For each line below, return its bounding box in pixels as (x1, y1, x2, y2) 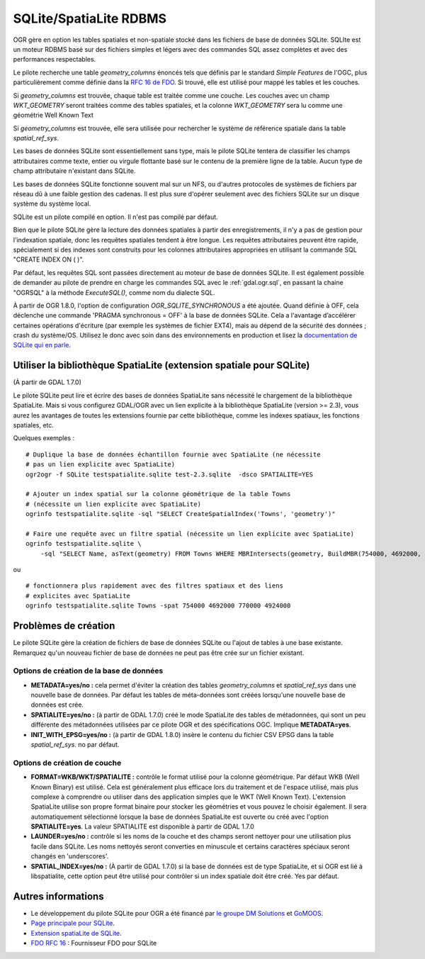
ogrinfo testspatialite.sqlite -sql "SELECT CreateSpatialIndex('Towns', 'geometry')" (25, 510, 336, 518)
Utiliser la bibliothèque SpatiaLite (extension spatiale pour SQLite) (13, 359, 310, 371)
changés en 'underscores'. (30, 852, 109, 860)
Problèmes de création (13, 620, 115, 632)
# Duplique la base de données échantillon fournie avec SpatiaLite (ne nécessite (25, 450, 321, 459)
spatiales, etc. (13, 420, 55, 429)
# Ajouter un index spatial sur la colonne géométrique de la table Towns (25, 490, 291, 498)
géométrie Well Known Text (13, 111, 93, 120)
